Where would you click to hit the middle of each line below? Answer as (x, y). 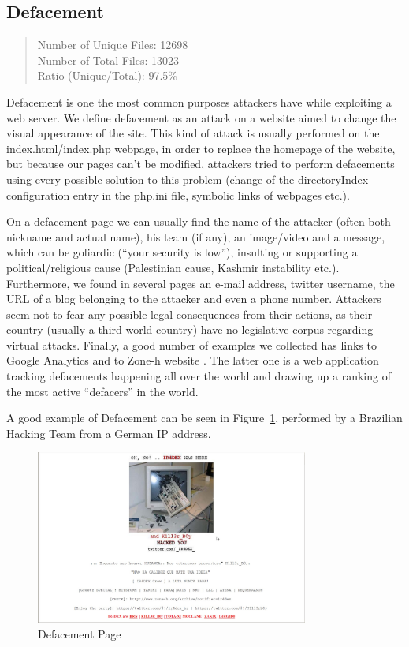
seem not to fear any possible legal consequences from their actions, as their (190, 314)
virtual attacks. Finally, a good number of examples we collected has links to (191, 344)
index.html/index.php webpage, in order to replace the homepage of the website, (201, 148)
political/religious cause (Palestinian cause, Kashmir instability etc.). (173, 267)
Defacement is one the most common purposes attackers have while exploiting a (199, 101)
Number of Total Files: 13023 (108, 60)
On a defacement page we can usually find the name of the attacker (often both (199, 221)
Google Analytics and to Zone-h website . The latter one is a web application (193, 360)
